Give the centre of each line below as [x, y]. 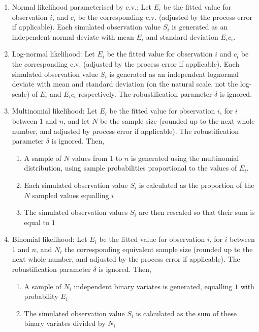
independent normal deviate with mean [73, 36]
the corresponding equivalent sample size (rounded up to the [158, 249]
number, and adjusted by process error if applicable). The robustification [125, 131]
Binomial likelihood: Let [50, 239]
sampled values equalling [71, 195]
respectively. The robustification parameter [145, 93]
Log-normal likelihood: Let [53, 54]
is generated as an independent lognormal [174, 74]
